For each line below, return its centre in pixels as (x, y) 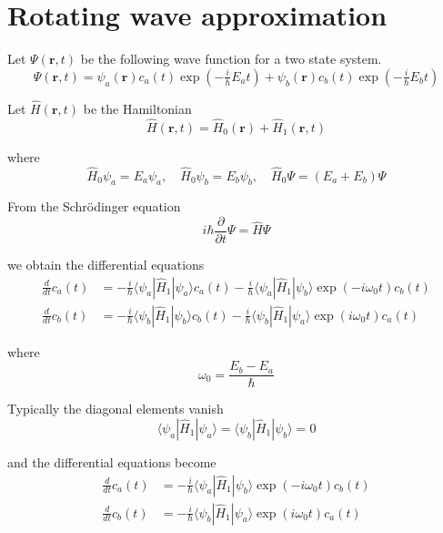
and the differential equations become (112, 461)
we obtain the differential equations (106, 265)
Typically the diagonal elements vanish (116, 409)
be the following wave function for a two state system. (231, 59)
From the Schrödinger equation (94, 206)
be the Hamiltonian (137, 108)
